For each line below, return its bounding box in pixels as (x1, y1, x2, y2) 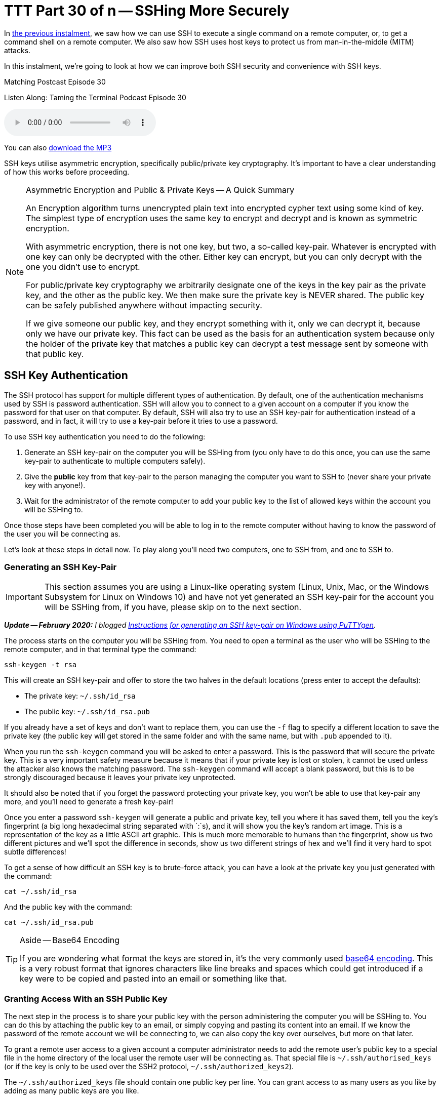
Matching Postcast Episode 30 (4, 77, 106, 86)
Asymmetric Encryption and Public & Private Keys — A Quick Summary (26, 184, 295, 195)
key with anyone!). (24, 480, 86, 490)
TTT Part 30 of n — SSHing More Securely (4, 2, 290, 19)
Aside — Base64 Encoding (20, 935, 120, 946)
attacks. (4, 46, 31, 55)
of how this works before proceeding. (4, 167, 130, 176)
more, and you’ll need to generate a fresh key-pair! (4, 797, 174, 806)
